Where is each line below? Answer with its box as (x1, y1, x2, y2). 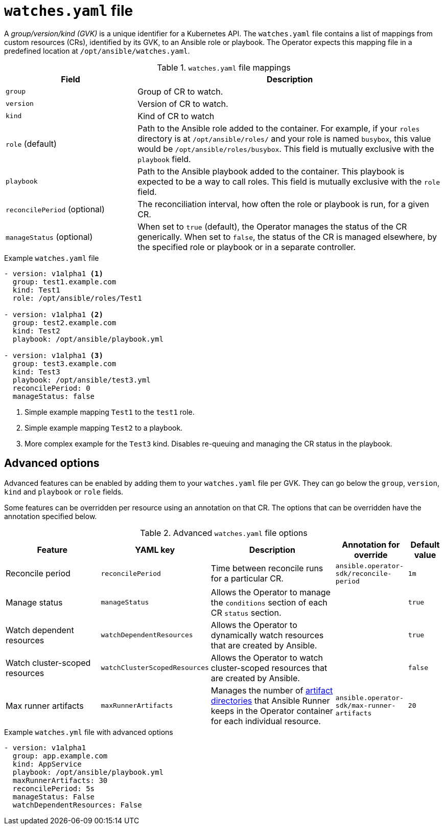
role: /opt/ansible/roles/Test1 (12, 294, 142, 302)
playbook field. (137, 153, 191, 164)
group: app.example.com (12, 751, 108, 760)
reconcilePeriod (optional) (6, 204, 105, 214)
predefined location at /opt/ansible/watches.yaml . (4, 46, 190, 55)
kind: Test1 (12, 285, 60, 294)
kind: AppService (12, 759, 82, 768)
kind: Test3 (12, 367, 60, 376)
